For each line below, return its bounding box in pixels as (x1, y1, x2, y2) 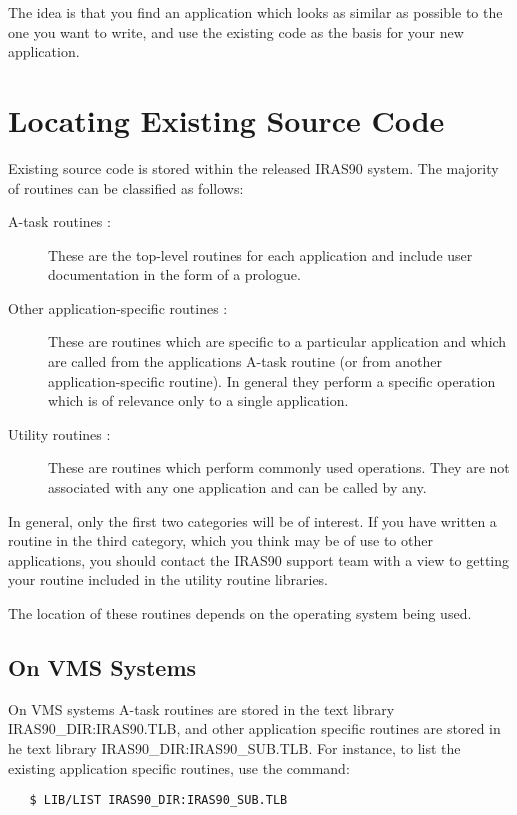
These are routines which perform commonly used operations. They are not (48, 457, 510, 478)
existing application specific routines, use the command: (8, 757, 350, 778)
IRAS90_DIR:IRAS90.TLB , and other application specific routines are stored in (8, 718, 501, 739)
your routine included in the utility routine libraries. (8, 569, 329, 590)
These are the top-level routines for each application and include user (48, 244, 473, 265)
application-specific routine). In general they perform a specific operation (48, 370, 496, 391)
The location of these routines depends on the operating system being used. (8, 603, 472, 623)
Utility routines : (8, 423, 111, 444)
